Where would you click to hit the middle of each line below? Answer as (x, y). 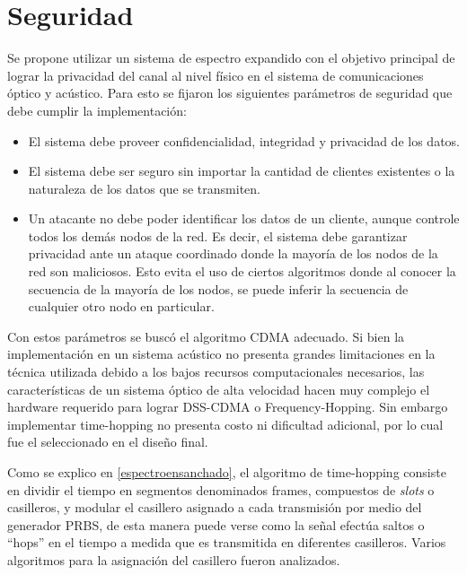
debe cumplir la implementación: (97, 110)
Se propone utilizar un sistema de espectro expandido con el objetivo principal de (231, 58)
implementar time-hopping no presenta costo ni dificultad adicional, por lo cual (225, 424)
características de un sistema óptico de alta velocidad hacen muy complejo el (219, 389)
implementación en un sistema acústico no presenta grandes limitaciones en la (221, 354)
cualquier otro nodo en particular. (121, 306)
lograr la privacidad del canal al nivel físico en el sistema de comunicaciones (216, 75)
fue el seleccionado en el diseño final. (108, 442)
